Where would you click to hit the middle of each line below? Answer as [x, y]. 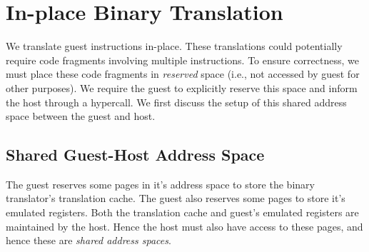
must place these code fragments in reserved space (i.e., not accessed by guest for [183, 74]
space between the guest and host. [81, 116]
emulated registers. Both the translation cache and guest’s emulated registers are [182, 212]
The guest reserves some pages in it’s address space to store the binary [160, 184]
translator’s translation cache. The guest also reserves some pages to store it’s [176, 198]
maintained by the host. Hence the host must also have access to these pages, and [184, 226]
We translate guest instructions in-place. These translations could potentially [174, 46]
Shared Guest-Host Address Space [135, 155]
